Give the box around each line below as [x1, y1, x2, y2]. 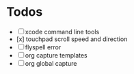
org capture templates [25, 51, 88, 59]
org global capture [25, 59, 77, 67]
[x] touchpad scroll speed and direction [16, 35, 128, 43]
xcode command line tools [25, 27, 100, 36]
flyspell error [25, 42, 62, 51]
